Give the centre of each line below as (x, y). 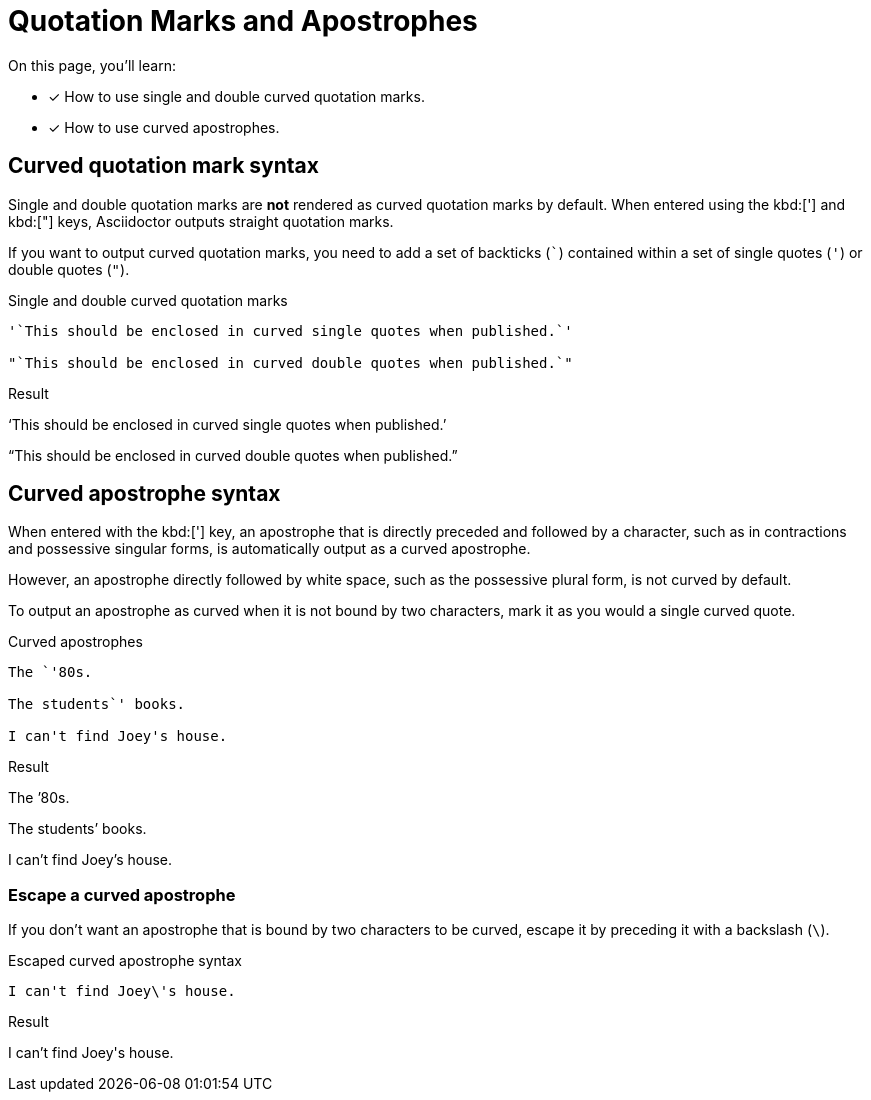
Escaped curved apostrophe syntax (125, 961)
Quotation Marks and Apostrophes (243, 21)
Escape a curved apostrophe (122, 894)
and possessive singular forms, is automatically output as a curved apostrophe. (269, 549)
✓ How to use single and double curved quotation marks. (236, 96)
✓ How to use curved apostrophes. (164, 127)
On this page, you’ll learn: (92, 65)
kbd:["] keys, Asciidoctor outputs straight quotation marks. (201, 221)
